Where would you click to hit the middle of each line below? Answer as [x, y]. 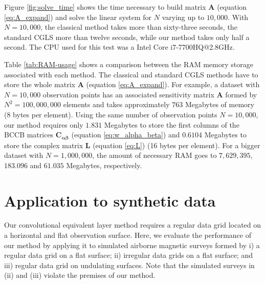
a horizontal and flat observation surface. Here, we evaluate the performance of [128, 235]
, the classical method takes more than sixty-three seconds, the [139, 27]
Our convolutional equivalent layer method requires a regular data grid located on [133, 225]
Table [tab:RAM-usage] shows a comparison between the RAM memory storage [129, 64]
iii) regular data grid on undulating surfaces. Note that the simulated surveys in [129, 265]
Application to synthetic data [110, 200]
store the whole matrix [40, 84]
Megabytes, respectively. [104, 165]
